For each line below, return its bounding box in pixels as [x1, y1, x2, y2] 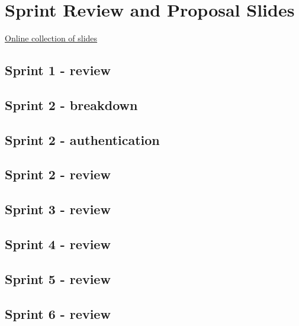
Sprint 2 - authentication [5, 130, 160, 149]
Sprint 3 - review [5, 200, 111, 218]
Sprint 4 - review [5, 235, 111, 253]
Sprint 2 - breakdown [5, 95, 138, 114]
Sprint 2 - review [5, 165, 111, 183]
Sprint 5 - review [5, 269, 111, 288]
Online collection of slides [5, 32, 98, 44]
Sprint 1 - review [5, 61, 111, 79]
